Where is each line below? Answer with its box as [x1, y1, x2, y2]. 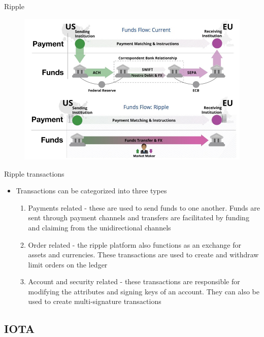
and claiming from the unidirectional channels [28, 222, 171, 232]
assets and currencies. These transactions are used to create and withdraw [28, 249, 259, 260]
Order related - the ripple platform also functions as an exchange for [28, 239, 241, 250]
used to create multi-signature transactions [28, 296, 161, 307]
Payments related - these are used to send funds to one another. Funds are [28, 202, 260, 213]
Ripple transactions [4, 168, 64, 179]
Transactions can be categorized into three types [16, 185, 167, 196]
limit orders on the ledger [28, 259, 108, 269]
